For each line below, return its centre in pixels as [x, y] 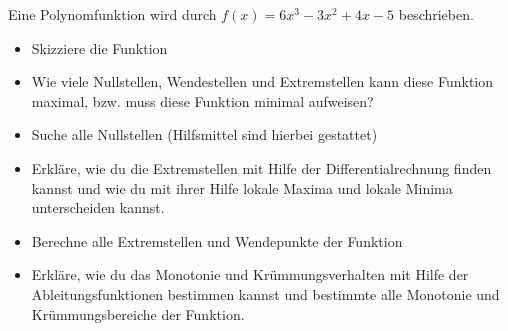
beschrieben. [436, 14]
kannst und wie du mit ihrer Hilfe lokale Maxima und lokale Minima [242, 187]
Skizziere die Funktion [99, 47]
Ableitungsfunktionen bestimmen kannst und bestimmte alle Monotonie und [265, 293]
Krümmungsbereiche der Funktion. [138, 313]
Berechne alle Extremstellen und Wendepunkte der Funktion [217, 240]
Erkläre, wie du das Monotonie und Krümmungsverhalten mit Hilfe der [250, 274]
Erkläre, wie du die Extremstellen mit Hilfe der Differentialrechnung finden [261, 167]
